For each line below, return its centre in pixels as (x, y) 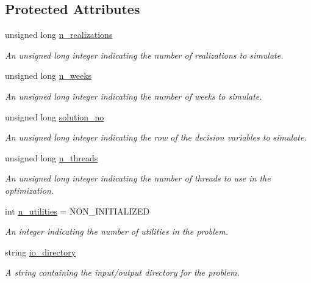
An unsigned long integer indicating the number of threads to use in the (138, 178)
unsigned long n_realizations (59, 35)
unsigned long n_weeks (48, 75)
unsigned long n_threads (52, 157)
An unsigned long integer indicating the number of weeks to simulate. (134, 96)
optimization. (30, 190)
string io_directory (41, 252)
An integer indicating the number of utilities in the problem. (116, 231)
